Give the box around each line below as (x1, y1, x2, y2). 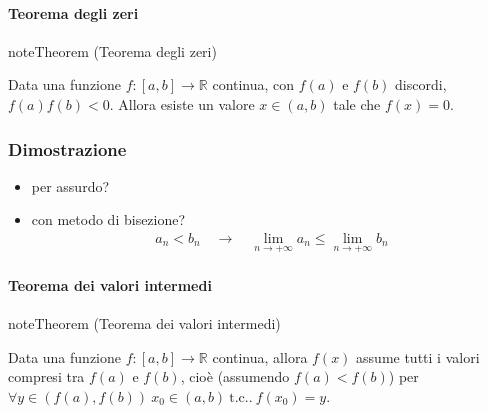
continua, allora (212, 346, 308, 367)
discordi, (395, 74, 447, 95)
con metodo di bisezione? (31, 209, 186, 230)
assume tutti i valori (356, 346, 480, 367)
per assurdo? (31, 175, 110, 196)
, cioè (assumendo (180, 366, 290, 387)
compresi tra (8, 366, 85, 387)
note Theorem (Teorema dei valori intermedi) (8, 313, 281, 334)
